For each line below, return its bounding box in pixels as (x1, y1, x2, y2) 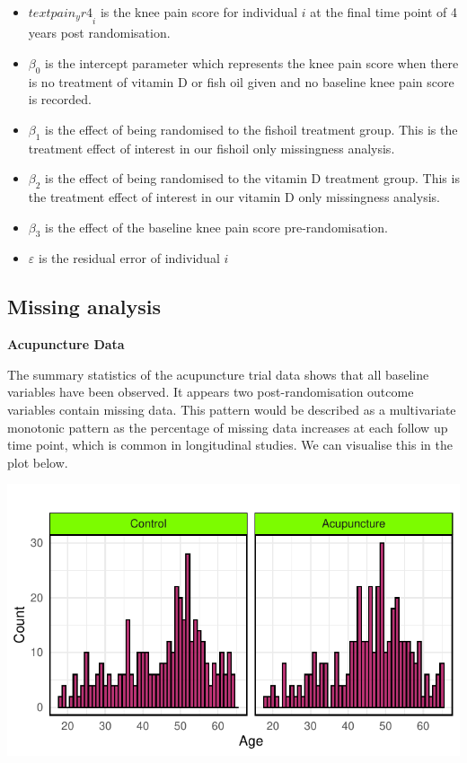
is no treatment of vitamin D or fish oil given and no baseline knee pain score (28, 72, 454, 91)
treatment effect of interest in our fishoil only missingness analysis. (28, 138, 395, 157)
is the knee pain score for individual (100, 3, 298, 21)
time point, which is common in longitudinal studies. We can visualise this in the (7, 435, 453, 454)
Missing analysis (7, 293, 162, 320)
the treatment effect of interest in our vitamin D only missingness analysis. (28, 188, 440, 206)
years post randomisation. (28, 23, 171, 42)
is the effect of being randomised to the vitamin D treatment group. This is (45, 169, 460, 188)
